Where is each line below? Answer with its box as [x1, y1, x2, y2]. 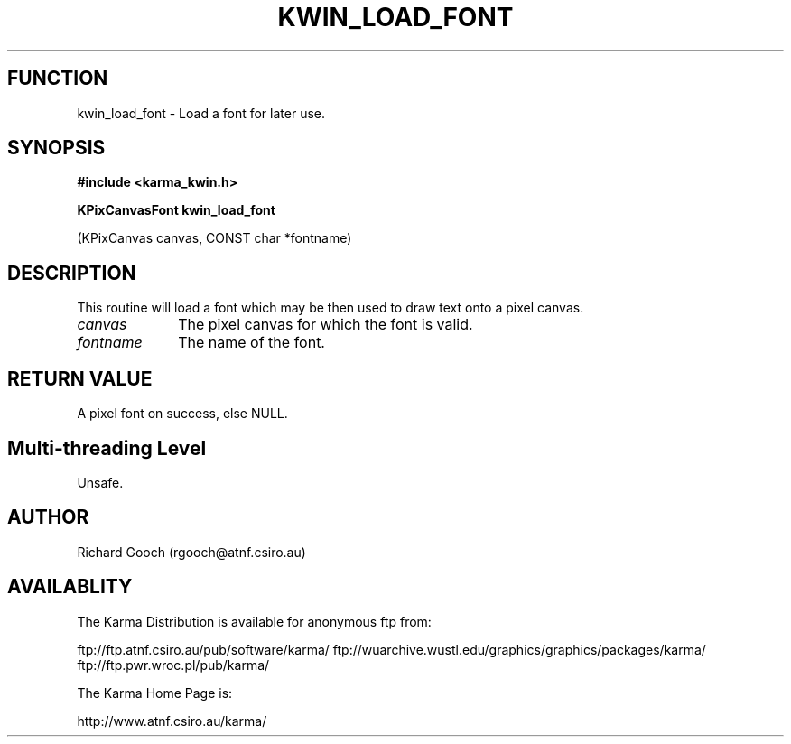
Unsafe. [77, 474, 124, 490]
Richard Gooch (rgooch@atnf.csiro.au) [77, 544, 306, 560]
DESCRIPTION [7, 261, 136, 284]
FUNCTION [7, 67, 108, 90]
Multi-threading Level [7, 436, 207, 460]
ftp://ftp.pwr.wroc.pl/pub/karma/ [77, 656, 270, 673]
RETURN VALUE [7, 367, 153, 390]
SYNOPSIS [7, 136, 106, 160]
